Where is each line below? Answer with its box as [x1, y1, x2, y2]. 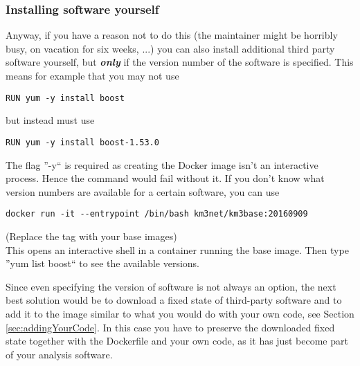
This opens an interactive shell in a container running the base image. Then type [6, 242, 349, 257]
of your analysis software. [6, 347, 113, 361]
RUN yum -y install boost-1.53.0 [6, 137, 159, 147]
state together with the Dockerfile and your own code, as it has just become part [6, 333, 348, 348]
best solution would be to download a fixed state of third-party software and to [6, 293, 342, 307]
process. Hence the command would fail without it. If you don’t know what [6, 171, 325, 185]
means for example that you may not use [6, 68, 179, 82]
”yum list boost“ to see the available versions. [6, 256, 199, 271]
